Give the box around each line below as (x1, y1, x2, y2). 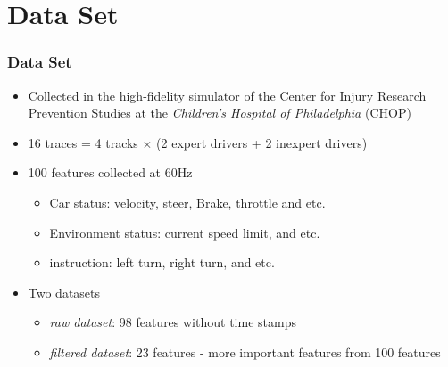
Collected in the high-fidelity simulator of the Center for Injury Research (28, 86, 427, 104)
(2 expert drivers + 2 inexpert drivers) (156, 133, 368, 151)
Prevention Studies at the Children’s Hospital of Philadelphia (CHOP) (28, 103, 411, 122)
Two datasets (28, 282, 101, 301)
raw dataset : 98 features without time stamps (49, 313, 296, 331)
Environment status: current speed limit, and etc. (49, 223, 320, 241)
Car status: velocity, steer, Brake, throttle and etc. (49, 192, 326, 211)
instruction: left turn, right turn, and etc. (49, 253, 275, 272)
